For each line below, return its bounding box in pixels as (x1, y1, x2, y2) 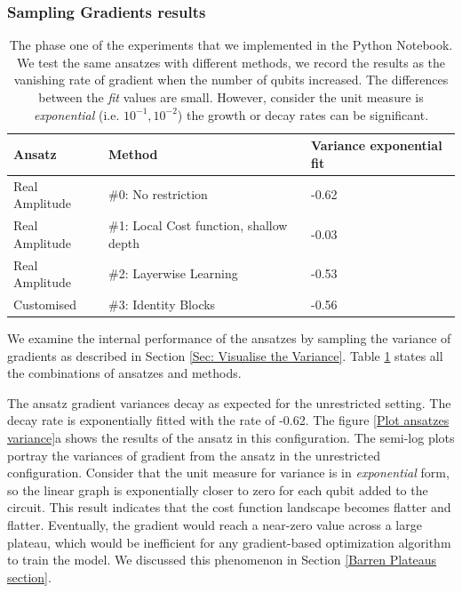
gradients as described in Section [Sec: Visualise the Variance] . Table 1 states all (7, 346, 443, 365)
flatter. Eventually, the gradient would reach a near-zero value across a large (7, 515, 422, 533)
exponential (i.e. (33, 105, 120, 124)
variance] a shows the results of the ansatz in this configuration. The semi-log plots (7, 429, 455, 446)
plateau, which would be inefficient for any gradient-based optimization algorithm (7, 533, 451, 551)
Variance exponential (311, 136, 442, 155)
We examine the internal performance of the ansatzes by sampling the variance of (7, 329, 451, 348)
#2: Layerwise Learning (108, 264, 238, 283)
